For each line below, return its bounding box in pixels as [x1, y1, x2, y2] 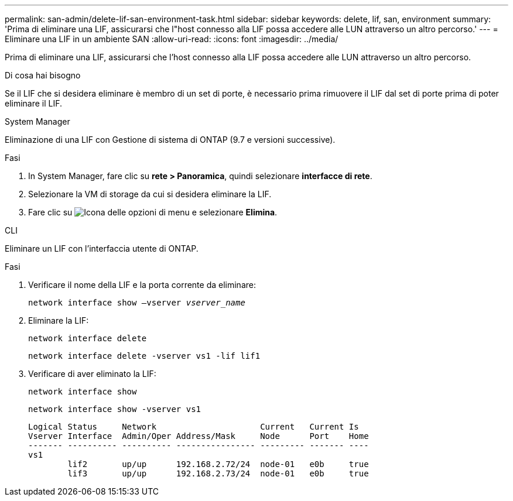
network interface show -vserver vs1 [28, 404, 201, 414]
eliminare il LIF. [5, 98, 63, 108]
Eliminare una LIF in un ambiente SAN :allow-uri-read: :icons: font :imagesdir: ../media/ [5, 34, 338, 44]
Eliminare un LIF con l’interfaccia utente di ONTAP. [5, 243, 199, 253]
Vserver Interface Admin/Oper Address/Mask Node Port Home [28, 431, 369, 441]
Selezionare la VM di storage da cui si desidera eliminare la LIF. [28, 189, 272, 199]
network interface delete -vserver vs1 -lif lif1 [28, 351, 261, 361]
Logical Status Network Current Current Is [28, 422, 359, 431]
